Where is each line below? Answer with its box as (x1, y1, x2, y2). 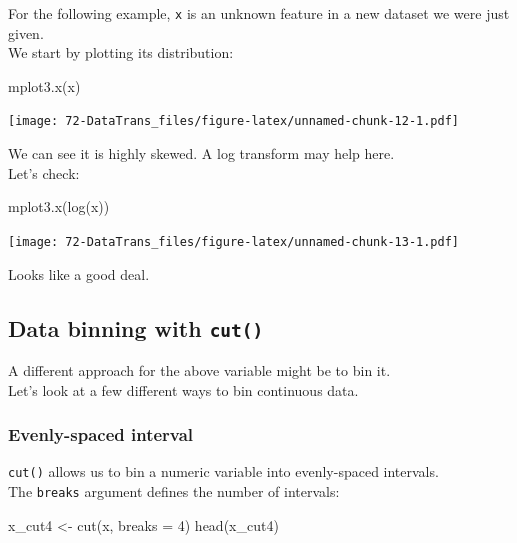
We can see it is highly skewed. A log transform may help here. (8, 143, 395, 164)
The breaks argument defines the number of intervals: (8, 480, 340, 501)
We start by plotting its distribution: (8, 42, 234, 63)
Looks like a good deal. (8, 263, 150, 284)
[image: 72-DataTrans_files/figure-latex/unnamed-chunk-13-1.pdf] (8, 234, 460, 249)
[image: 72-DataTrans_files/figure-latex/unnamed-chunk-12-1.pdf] (8, 114, 460, 129)
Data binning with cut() (8, 312, 264, 343)
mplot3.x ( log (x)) (8, 196, 110, 217)
